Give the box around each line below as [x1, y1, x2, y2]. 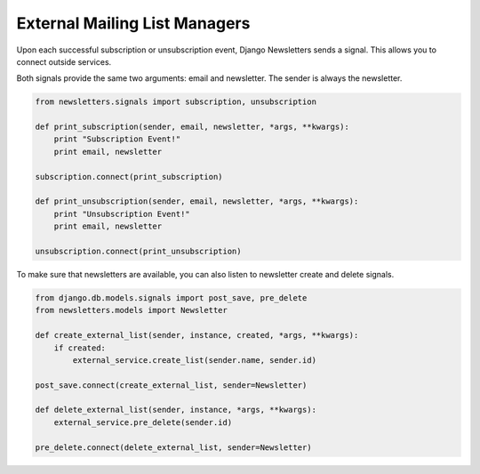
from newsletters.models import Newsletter [35, 305, 228, 316]
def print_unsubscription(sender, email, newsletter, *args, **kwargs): [35, 197, 359, 206]
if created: [53, 342, 107, 353]
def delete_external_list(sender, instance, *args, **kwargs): [35, 405, 317, 415]
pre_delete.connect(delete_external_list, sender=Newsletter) [35, 442, 312, 453]
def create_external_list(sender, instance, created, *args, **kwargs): [35, 330, 359, 341]
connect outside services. [16, 56, 112, 67]
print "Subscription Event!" [53, 134, 181, 144]
